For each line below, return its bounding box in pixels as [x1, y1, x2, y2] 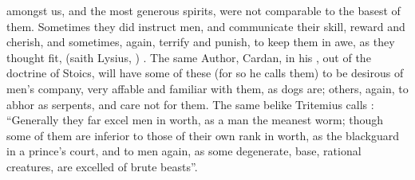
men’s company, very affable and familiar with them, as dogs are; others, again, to [6, 80, 409, 96]
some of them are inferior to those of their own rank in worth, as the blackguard [6, 127, 400, 143]
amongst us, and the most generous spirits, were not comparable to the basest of [6, 2, 401, 18]
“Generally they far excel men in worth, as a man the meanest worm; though [6, 112, 384, 128]
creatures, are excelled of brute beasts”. [6, 158, 198, 174]
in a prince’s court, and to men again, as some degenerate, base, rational [6, 143, 362, 159]
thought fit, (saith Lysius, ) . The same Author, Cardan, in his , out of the [6, 49, 371, 65]
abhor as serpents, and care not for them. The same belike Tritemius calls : [6, 96, 374, 112]
